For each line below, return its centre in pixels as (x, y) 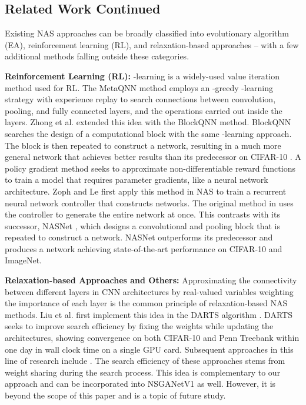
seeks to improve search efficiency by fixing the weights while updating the (139, 326)
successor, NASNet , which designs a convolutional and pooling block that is (142, 225)
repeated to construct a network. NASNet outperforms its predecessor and (139, 237)
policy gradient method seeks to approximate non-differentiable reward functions (150, 168)
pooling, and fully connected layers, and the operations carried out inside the (144, 110)
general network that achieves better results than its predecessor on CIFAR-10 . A (153, 157)
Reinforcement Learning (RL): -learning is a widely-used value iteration (142, 76)
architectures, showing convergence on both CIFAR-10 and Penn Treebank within (152, 338)
